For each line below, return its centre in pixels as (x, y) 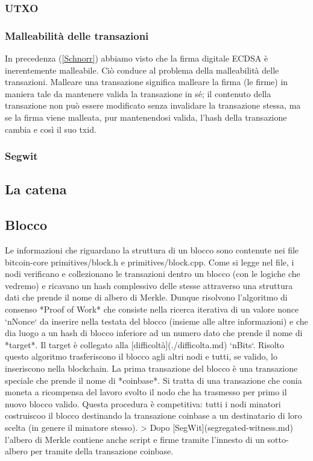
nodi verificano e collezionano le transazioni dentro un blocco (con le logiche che (153, 274)
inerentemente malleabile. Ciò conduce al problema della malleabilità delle (142, 70)
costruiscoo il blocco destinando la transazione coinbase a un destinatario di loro (153, 415)
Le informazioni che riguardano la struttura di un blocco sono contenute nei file (152, 250)
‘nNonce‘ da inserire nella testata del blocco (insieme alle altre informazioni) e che (156, 321)
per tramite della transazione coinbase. (102, 451)
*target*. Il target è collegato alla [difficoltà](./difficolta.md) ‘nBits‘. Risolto (145, 344)
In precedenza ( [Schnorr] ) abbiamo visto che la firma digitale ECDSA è (137, 58)
